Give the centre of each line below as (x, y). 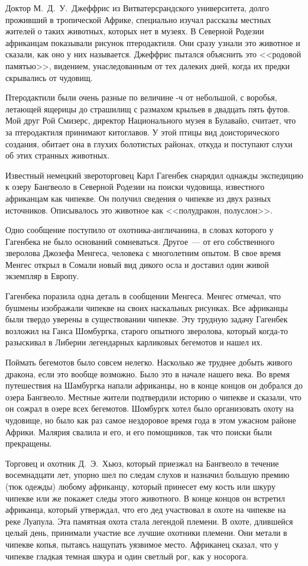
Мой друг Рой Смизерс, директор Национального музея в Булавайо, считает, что (151, 120)
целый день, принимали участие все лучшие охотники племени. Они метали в (146, 533)
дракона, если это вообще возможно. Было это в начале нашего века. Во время (147, 373)
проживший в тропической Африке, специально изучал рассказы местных (138, 19)
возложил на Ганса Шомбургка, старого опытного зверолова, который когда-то (147, 330)
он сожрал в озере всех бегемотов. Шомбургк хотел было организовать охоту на (150, 408)
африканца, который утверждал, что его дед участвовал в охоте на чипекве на (146, 510)
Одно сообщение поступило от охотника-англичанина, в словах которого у (140, 230)
